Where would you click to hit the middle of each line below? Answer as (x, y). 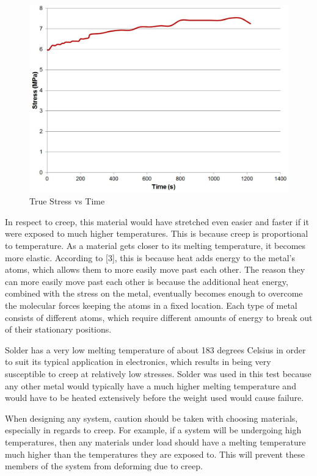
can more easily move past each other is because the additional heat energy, (147, 281)
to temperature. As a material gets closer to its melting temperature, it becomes (155, 246)
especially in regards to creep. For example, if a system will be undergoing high (153, 430)
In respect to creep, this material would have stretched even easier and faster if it (157, 221)
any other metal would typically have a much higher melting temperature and (151, 385)
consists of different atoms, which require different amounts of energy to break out (159, 317)
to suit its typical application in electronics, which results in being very (138, 362)
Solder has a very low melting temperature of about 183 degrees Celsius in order (155, 349)
